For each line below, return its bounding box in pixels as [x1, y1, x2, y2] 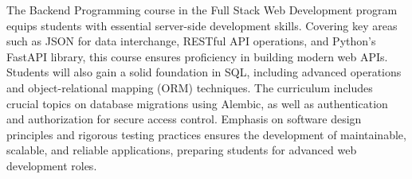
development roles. [6, 157, 97, 173]
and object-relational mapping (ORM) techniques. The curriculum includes [6, 79, 373, 95]
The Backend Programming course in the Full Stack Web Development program [6, 2, 398, 18]
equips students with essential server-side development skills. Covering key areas [6, 17, 398, 33]
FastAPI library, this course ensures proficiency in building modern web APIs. [6, 48, 388, 64]
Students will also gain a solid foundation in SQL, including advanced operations [6, 64, 402, 80]
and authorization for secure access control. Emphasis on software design [6, 111, 362, 127]
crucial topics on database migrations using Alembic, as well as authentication [6, 95, 388, 111]
